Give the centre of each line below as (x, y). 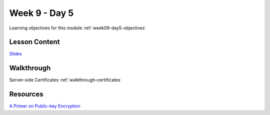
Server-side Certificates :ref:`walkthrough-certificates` (65, 80)
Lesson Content (34, 42)
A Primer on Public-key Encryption (45, 106)
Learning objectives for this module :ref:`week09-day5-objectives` (78, 28)
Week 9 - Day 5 (41, 13)
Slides (15, 54)
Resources (26, 94)
